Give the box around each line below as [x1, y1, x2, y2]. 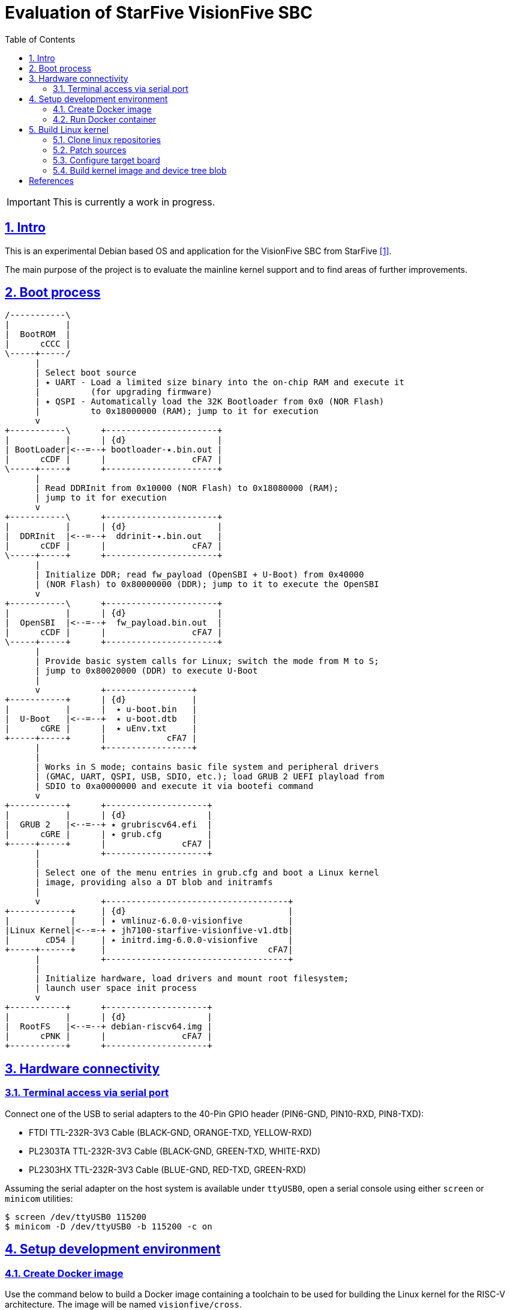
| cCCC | [5, 339, 71, 349]
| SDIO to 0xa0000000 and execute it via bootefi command [35, 781, 314, 791]
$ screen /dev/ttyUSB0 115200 [5, 1211, 147, 1222]
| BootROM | [5, 329, 71, 340]
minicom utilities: [5, 1193, 73, 1204]
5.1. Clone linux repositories [53, 134, 161, 145]
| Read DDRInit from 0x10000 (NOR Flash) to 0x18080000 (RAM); [35, 483, 339, 493]
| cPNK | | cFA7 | [5, 1031, 212, 1041]
